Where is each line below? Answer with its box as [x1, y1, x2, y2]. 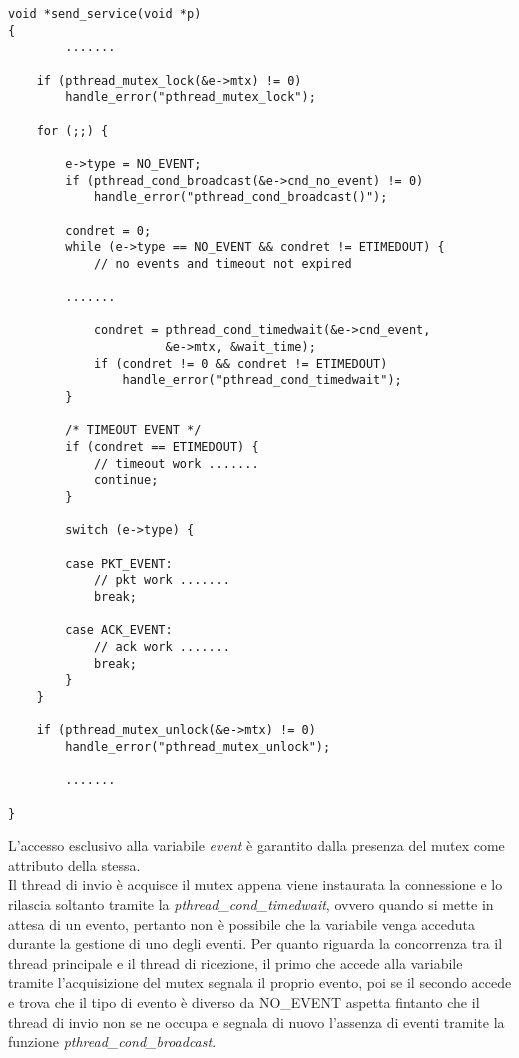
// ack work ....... [93, 639, 230, 654]
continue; [93, 473, 159, 488]
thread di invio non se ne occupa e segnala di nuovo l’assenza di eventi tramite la [8, 1011, 505, 1032]
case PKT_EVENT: [65, 556, 173, 571]
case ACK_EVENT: [65, 623, 173, 638]
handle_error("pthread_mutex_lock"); [65, 90, 316, 105]
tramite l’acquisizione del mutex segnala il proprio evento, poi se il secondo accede [8, 972, 512, 993]
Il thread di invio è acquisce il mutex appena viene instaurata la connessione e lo [8, 874, 503, 895]
